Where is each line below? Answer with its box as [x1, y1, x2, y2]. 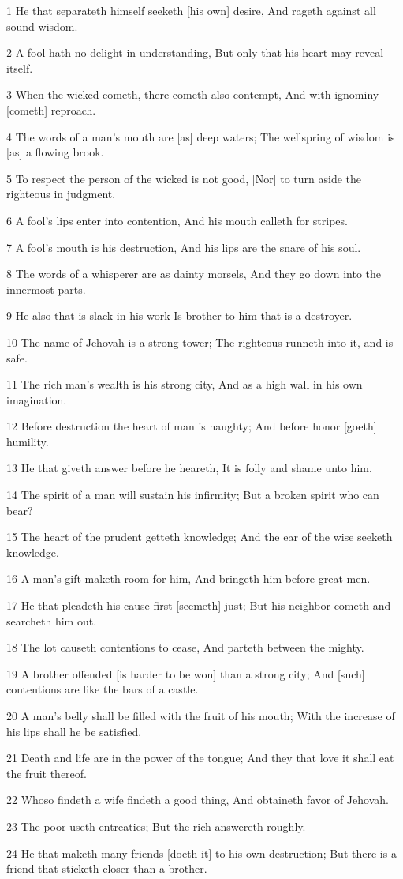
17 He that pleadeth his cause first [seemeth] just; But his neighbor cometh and [6, 597, 391, 614]
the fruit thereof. [6, 764, 87, 781]
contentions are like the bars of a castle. [6, 681, 199, 697]
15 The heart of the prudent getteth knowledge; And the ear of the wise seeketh [6, 528, 393, 545]
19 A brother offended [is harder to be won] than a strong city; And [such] [6, 665, 365, 682]
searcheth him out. [6, 612, 97, 629]
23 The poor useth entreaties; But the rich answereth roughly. [6, 817, 306, 834]
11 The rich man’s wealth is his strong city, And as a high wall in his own [6, 376, 363, 393]
